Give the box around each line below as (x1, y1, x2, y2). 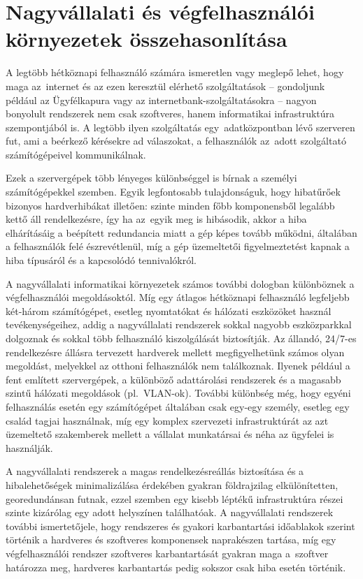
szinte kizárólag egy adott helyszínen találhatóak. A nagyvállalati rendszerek (6, 505, 334, 520)
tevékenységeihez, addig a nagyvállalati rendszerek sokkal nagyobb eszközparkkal (6, 317, 352, 332)
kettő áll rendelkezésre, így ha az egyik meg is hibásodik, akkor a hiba (6, 212, 307, 226)
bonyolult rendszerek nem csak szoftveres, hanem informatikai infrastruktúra (6, 106, 335, 121)
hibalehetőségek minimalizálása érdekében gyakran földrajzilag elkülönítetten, (6, 477, 339, 492)
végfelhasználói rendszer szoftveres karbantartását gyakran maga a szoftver (6, 545, 329, 560)
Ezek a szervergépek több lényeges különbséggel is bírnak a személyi (6, 170, 297, 185)
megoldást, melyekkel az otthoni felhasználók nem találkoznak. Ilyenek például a (6, 358, 350, 373)
